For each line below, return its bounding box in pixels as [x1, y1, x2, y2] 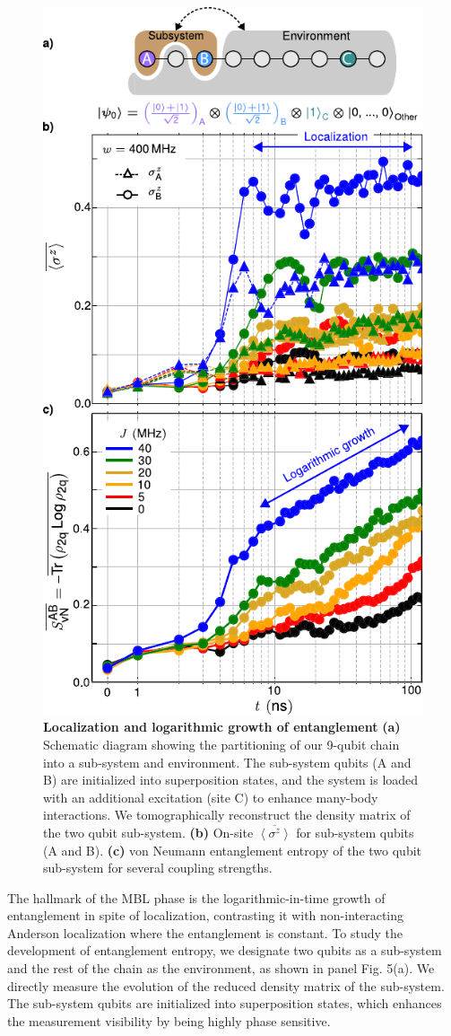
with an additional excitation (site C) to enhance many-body [43, 787, 378, 806]
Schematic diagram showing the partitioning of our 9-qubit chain [43, 734, 400, 753]
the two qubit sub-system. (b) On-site [43, 822, 254, 841]
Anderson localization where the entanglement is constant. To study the [7, 923, 403, 942]
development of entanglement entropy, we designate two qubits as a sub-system [7, 941, 442, 960]
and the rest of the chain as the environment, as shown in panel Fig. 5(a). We [7, 959, 435, 978]
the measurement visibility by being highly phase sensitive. [7, 1011, 331, 1030]
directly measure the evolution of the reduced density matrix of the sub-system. [7, 976, 445, 995]
